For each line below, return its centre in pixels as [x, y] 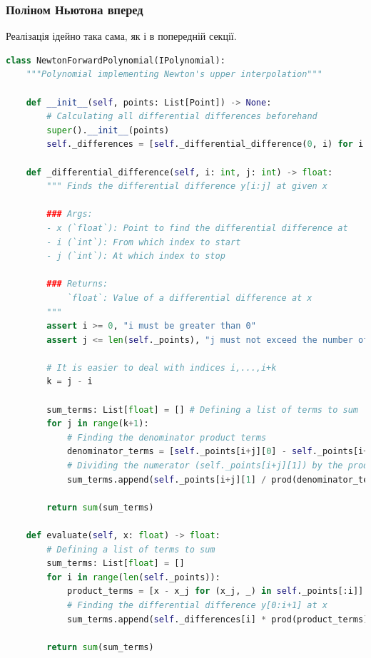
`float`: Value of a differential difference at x [189, 298]
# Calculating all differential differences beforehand [182, 117]
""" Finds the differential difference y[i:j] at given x [187, 186]
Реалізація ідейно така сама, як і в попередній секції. [121, 36]
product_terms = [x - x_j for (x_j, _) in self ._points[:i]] [215, 591]
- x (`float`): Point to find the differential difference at [197, 228]
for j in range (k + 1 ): [98, 424]
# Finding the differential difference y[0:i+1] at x [197, 605]
